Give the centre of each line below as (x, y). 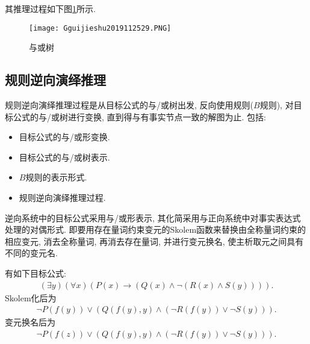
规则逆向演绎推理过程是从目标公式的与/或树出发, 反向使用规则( (129, 105)
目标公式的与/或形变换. (64, 137)
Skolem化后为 (31, 297)
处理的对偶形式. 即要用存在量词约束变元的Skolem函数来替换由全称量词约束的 (156, 229)
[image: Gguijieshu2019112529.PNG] (100, 28)
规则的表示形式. (56, 177)
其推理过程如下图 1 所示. (50, 8)
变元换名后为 (30, 322)
